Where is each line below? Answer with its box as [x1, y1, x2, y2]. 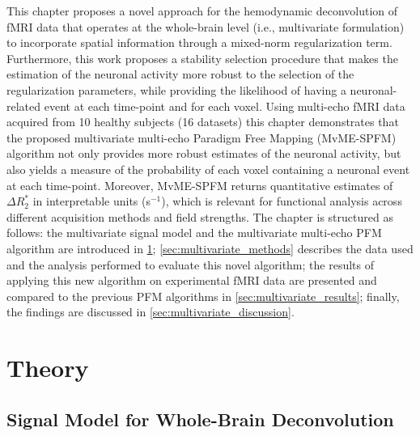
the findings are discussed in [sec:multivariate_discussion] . [6, 303, 295, 320]
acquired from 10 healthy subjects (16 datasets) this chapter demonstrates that [6, 113, 399, 130]
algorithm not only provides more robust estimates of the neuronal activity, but [6, 145, 401, 162]
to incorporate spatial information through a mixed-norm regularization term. [6, 34, 392, 51]
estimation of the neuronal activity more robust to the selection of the [6, 66, 354, 83]
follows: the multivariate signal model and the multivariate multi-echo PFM [6, 224, 382, 241]
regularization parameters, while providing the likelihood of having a [6, 81, 346, 98]
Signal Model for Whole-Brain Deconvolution [6, 406, 394, 431]
